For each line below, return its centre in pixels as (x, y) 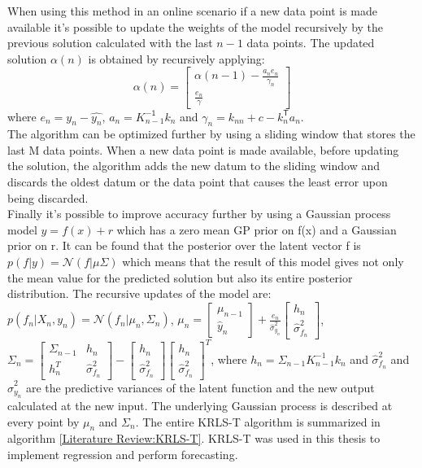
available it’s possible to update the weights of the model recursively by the (196, 26)
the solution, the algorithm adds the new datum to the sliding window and (194, 166)
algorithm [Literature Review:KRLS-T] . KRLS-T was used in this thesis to (194, 438)
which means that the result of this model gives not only (263, 262)
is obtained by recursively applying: (176, 58)
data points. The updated (311, 43)
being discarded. (48, 197)
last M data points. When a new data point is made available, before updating (203, 149)
